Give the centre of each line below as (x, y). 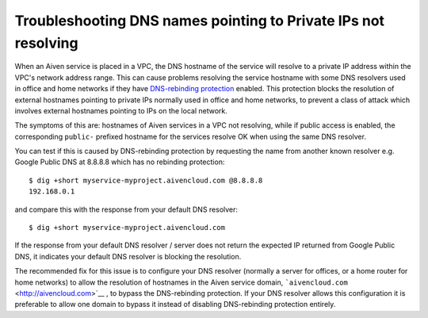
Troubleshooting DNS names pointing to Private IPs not (199, 21)
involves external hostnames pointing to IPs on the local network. (121, 110)
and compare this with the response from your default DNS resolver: (126, 209)
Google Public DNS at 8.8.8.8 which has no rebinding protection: (120, 162)
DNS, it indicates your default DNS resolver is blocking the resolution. (128, 256)
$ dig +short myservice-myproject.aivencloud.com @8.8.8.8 (146, 180)
